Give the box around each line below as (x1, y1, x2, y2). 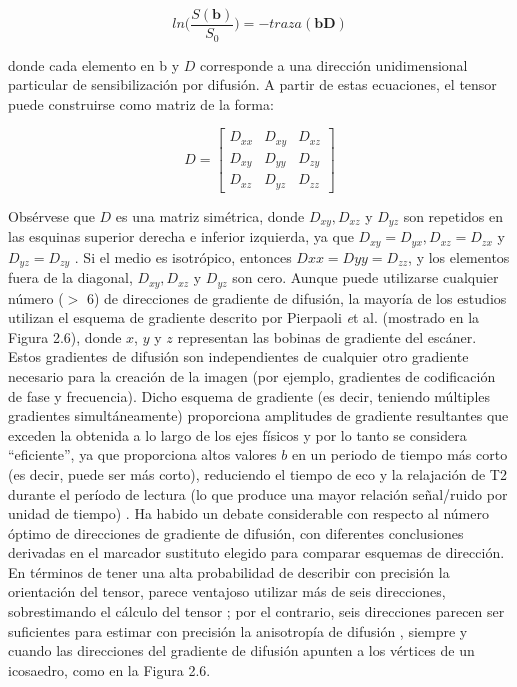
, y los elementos (408, 246, 510, 267)
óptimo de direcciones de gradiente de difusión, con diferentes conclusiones (8, 522, 464, 543)
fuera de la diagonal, (8, 267, 133, 288)
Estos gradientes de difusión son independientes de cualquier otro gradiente (8, 346, 469, 367)
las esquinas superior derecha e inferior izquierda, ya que (8, 226, 354, 247)
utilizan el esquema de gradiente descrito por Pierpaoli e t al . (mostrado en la (8, 307, 480, 328)
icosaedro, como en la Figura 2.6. (8, 659, 211, 680)
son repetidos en (403, 205, 503, 226)
